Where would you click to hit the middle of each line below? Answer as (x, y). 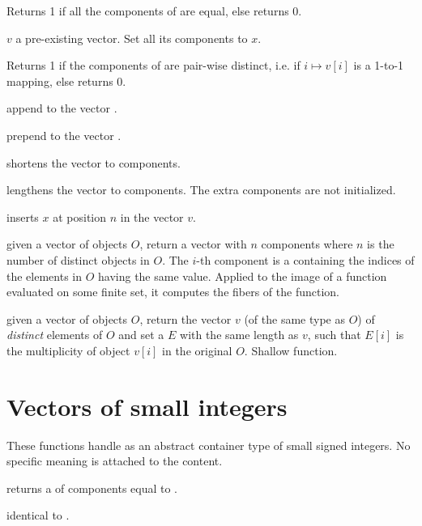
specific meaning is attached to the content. (115, 461)
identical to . (38, 515)
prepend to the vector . (64, 135)
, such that (334, 335)
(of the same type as (294, 318)
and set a (141, 335)
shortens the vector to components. (94, 162)
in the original (197, 350)
